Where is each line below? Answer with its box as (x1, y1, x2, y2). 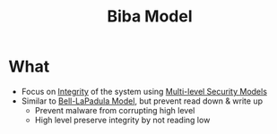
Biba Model (106, 6, 194, 27)
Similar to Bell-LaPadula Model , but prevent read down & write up (21, 96, 264, 106)
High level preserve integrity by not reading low (34, 114, 211, 125)
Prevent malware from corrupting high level (34, 105, 195, 115)
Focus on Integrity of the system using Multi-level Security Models (21, 86, 268, 96)
